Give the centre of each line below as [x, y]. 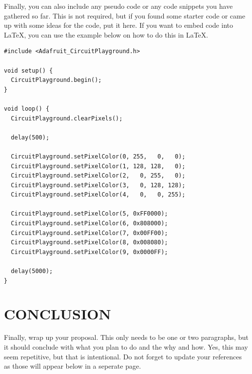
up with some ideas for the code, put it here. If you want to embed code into [118, 25]
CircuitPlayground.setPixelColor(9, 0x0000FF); [89, 252]
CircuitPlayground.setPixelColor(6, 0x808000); [89, 224]
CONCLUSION [58, 314]
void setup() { [29, 70]
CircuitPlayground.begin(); [56, 80]
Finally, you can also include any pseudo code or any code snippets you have [118, 6]
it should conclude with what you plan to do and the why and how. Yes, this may [126, 346]
